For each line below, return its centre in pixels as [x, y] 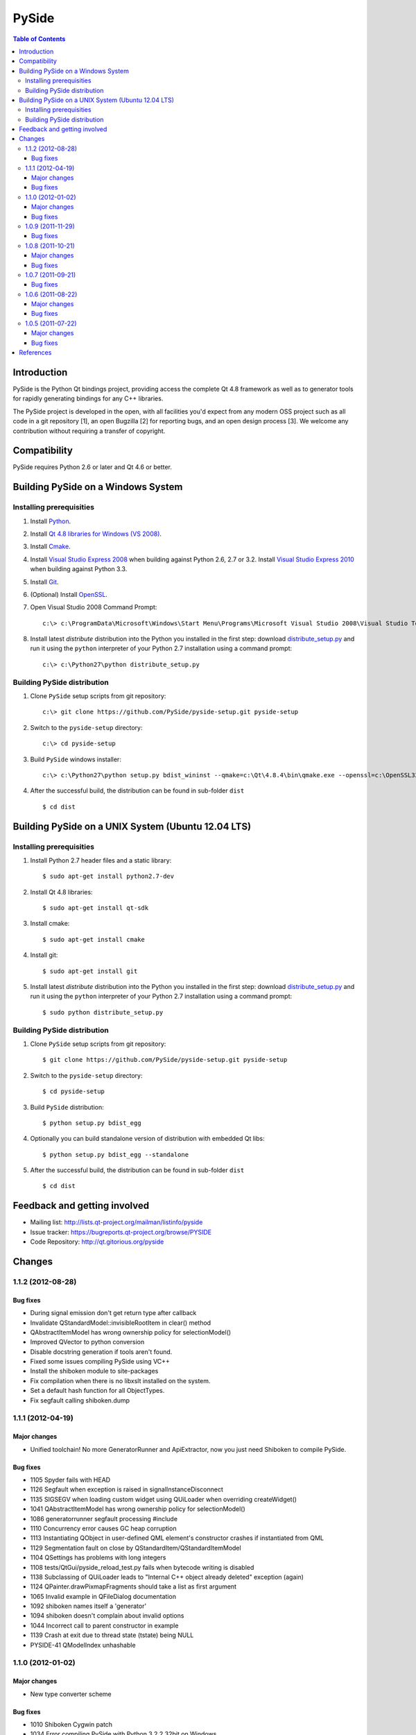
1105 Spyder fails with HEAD [70, 1480]
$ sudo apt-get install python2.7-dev [109, 877]
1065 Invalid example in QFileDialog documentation [103, 1596]
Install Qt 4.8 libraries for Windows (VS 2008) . [96, 534]
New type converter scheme [71, 1694]
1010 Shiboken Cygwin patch [71, 1724]
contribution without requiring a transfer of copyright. [89, 431]
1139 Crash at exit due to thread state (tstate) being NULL [112, 1635]
